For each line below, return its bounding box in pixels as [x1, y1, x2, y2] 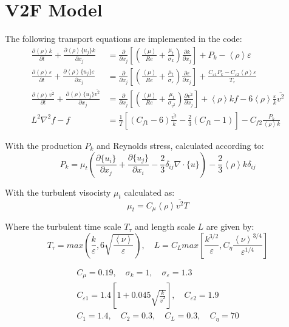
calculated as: [124, 185, 175, 198]
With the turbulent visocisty [5, 185, 111, 198]
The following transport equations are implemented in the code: [5, 32, 242, 45]
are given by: [206, 220, 254, 233]
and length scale [135, 220, 195, 233]
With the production [5, 139, 82, 151]
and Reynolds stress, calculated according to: [97, 139, 264, 151]
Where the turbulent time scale [5, 220, 121, 233]
